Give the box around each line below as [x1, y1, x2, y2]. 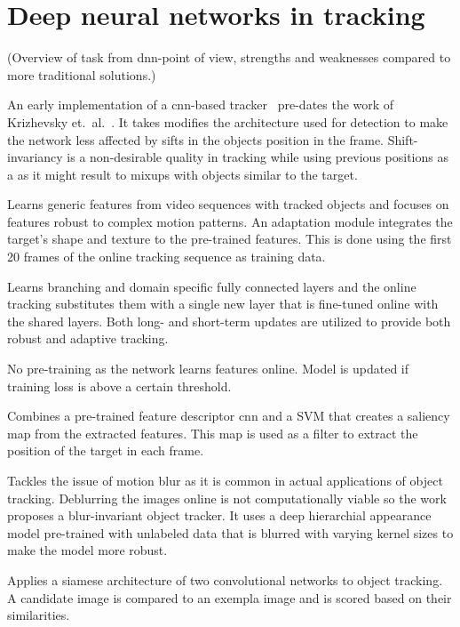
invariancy [7, 148, 63, 166]
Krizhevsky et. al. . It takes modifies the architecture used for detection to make [7, 112, 448, 131]
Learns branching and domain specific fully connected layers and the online [7, 277, 416, 295]
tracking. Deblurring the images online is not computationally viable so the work [7, 488, 447, 507]
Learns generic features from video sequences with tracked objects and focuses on [7, 195, 449, 213]
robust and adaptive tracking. [7, 329, 169, 348]
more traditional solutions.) [7, 65, 156, 84]
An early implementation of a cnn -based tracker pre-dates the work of [7, 95, 394, 114]
